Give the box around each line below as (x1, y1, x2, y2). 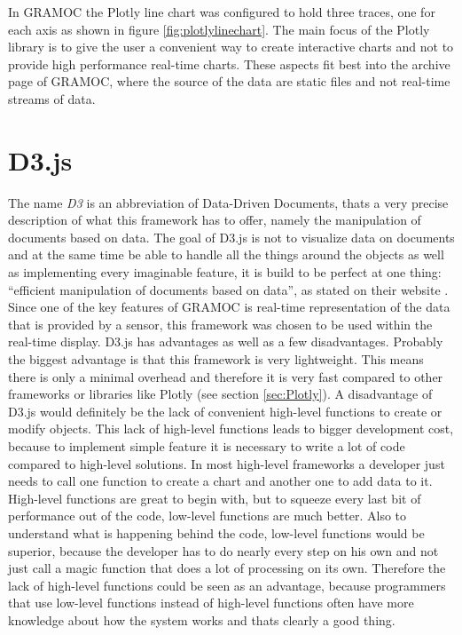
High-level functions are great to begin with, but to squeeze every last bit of (8, 488, 421, 507)
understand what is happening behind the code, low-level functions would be (8, 523, 425, 542)
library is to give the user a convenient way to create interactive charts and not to (8, 37, 454, 56)
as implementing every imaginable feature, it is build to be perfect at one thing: (8, 263, 442, 282)
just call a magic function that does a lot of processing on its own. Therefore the (8, 559, 446, 577)
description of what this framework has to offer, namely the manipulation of (8, 210, 421, 229)
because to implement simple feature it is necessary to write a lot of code (8, 437, 405, 455)
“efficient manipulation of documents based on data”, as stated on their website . (8, 280, 449, 298)
